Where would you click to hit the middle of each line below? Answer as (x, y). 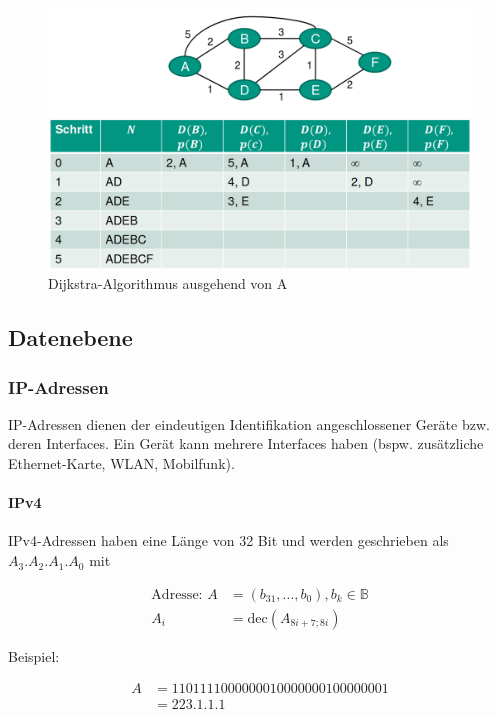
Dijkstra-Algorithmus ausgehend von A (168, 283)
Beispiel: (34, 655)
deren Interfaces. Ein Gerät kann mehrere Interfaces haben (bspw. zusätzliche (246, 443)
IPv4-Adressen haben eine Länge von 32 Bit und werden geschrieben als (228, 540)
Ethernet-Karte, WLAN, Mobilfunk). (121, 463)
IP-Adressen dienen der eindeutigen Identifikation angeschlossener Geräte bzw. (249, 423)
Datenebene (70, 337)
